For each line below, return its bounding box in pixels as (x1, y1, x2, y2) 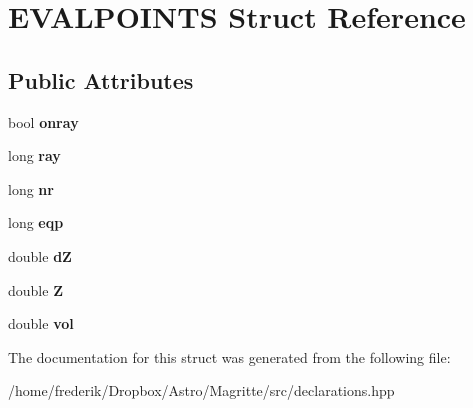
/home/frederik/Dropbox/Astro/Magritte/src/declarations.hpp (8, 380, 395, 401)
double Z (8, 279, 63, 300)
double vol (8, 313, 74, 334)
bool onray (8, 111, 79, 132)
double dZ (8, 245, 72, 266)
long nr (8, 178, 54, 199)
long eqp (8, 212, 64, 233)
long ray (8, 145, 61, 166)
